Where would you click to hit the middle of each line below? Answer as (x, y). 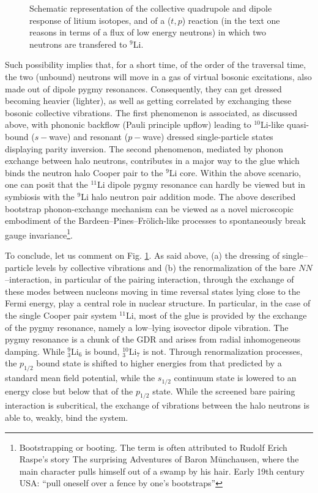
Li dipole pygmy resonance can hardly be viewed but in (201, 184)
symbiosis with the (40, 196)
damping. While (35, 351)
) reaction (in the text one (231, 20)
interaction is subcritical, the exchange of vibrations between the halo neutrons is (157, 405)
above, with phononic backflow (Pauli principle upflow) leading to (128, 124)
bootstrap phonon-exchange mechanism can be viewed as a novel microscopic (150, 208)
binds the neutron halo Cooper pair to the (84, 172)
